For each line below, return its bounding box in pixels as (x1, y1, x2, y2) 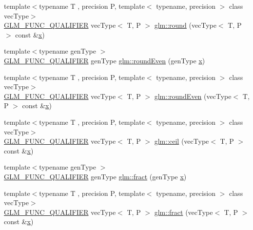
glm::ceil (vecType (154, 136, 209, 146)
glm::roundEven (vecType (154, 91, 232, 101)
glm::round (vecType (154, 20, 216, 30)
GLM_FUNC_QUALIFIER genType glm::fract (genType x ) (4, 171, 187, 181)
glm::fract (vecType (154, 207, 213, 217)
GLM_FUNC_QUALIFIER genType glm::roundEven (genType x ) (4, 55, 205, 65)
